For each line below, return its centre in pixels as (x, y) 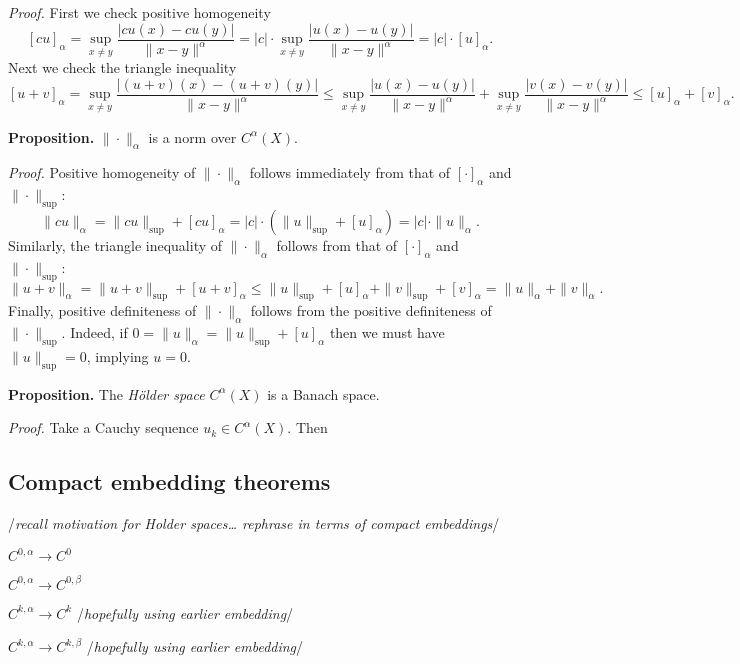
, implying (117, 355)
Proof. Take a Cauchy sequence (103, 427)
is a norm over (192, 136)
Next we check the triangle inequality (122, 67)
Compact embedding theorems (169, 481)
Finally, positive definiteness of (102, 310)
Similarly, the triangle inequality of (115, 244)
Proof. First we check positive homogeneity (139, 12)
